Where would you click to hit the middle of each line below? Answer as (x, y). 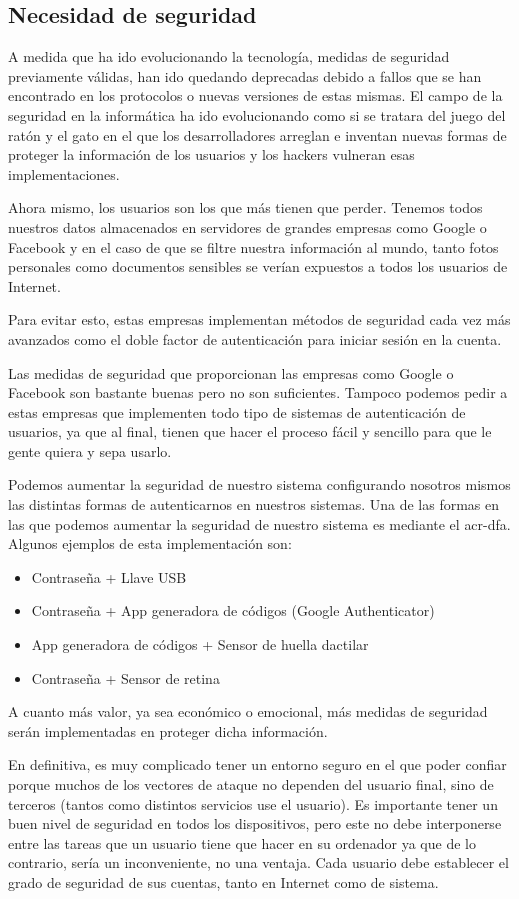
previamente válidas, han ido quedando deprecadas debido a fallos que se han (245, 75)
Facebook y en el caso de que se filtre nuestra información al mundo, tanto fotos (253, 246)
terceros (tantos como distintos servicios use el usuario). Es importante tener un (253, 803)
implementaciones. (64, 173)
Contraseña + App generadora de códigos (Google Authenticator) (233, 610)
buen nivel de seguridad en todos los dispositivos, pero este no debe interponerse (255, 823)
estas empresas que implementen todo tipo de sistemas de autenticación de (237, 411)
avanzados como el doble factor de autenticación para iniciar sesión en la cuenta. (255, 338)
